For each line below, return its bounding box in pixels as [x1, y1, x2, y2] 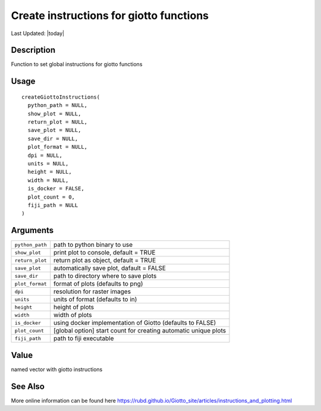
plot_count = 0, [27, 193, 75, 200]
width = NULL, [27, 177, 69, 184]
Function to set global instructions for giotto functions [11, 61, 143, 68]
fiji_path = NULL [27, 202, 78, 208]
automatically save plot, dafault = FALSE [53, 264, 166, 272]
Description [11, 45, 56, 55]
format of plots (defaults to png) [53, 280, 143, 288]
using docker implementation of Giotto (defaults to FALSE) [53, 319, 216, 327]
